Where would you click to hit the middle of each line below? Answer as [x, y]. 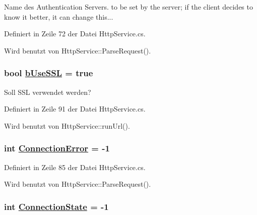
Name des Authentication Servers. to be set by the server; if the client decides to [128, 7]
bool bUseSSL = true [49, 73]
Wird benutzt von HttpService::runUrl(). [67, 125]
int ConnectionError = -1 [57, 148]
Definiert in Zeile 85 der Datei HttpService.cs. [75, 167]
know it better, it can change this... [59, 16]
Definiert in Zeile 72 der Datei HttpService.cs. [75, 34]
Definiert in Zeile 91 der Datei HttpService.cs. [75, 109]
